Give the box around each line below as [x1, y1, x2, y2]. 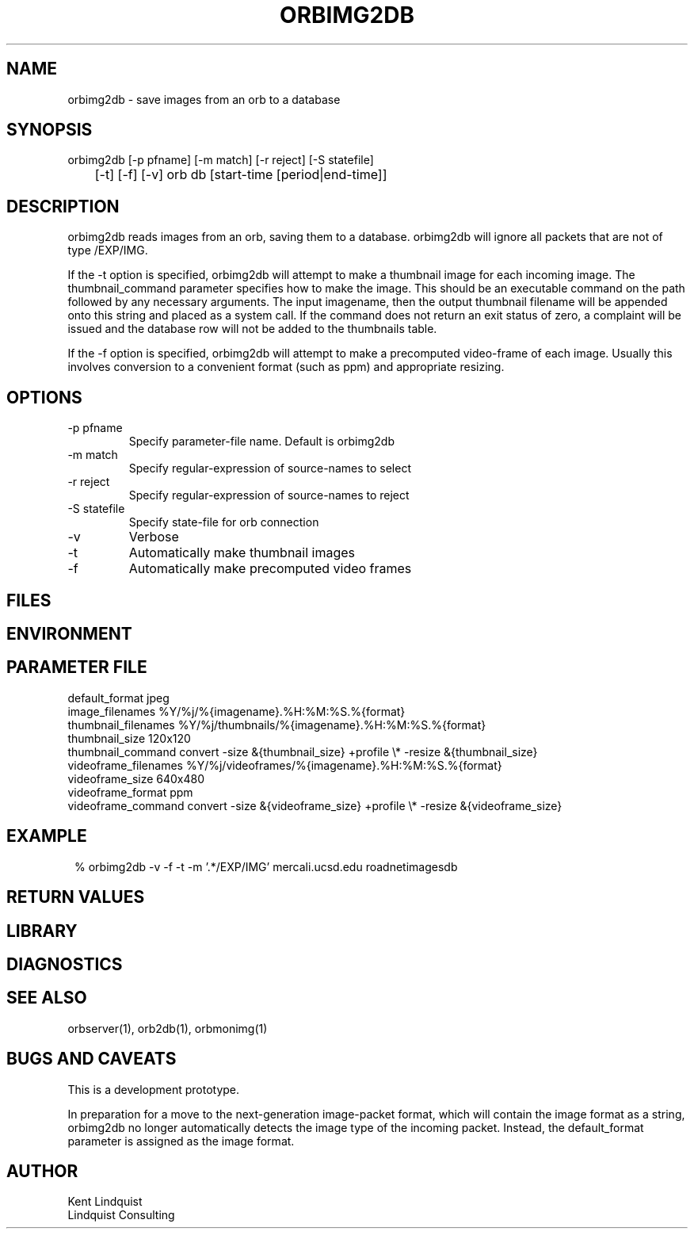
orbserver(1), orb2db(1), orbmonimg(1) [67, 1021, 268, 1035]
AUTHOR [6, 1161, 78, 1182]
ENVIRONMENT [6, 623, 132, 644]
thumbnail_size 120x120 [67, 731, 191, 745]
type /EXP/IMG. [67, 243, 148, 258]
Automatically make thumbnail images [128, 545, 356, 561]
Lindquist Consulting [67, 1208, 175, 1222]
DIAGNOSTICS [6, 954, 123, 974]
